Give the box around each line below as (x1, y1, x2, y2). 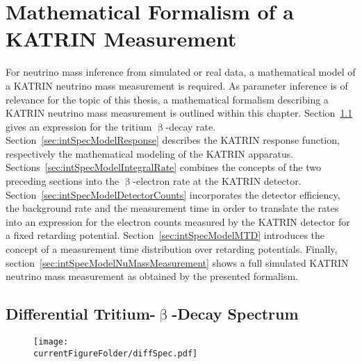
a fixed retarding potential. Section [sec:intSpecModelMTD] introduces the (6, 228, 325, 242)
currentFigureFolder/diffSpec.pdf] (33, 348, 198, 358)
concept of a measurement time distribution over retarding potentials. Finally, (6, 242, 338, 256)
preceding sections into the (6, 174, 120, 188)
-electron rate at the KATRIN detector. (133, 174, 302, 188)
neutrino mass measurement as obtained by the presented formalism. (6, 269, 298, 283)
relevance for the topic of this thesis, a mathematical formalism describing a (6, 92, 329, 106)
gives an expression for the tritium (6, 119, 152, 133)
